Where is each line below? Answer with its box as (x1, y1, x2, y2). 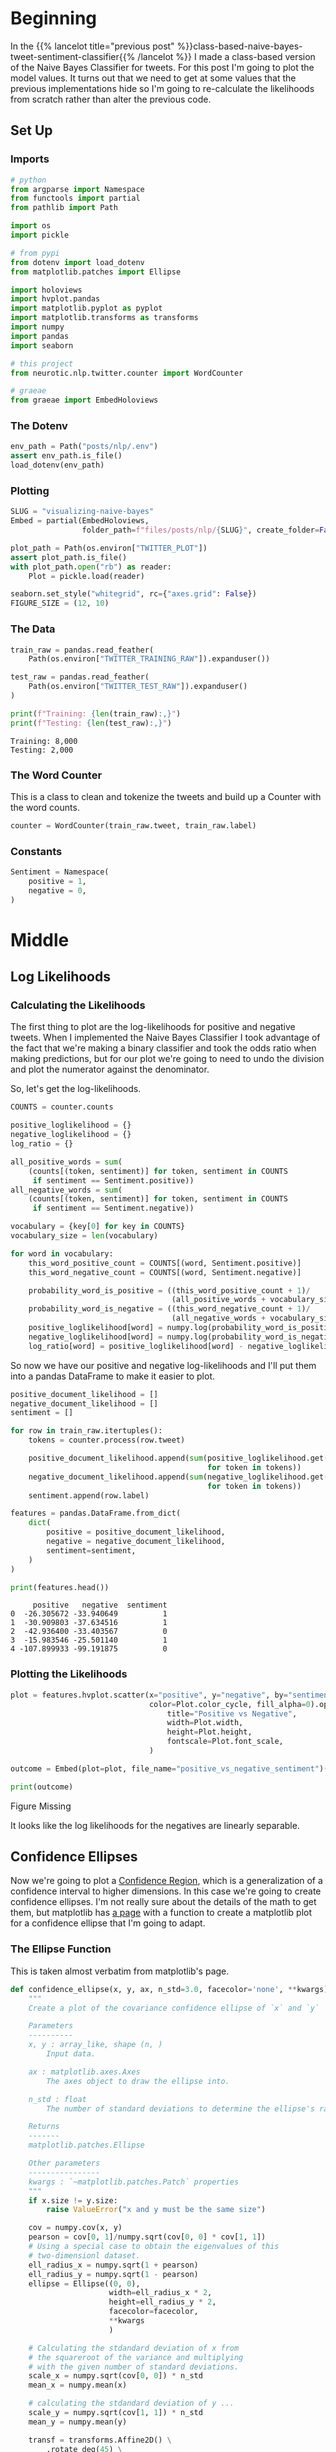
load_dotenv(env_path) (10, 460, 105, 471)
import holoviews (10, 285, 83, 295)
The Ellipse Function (10, 1942, 112, 1956)
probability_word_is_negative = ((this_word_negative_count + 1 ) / (28, 1304, 311, 1314)
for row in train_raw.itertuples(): (10, 1426, 163, 1436)
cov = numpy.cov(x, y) (28, 2223, 123, 2233)
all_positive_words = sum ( (10, 1157, 123, 1167)
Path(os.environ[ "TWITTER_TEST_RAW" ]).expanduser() (28, 682, 248, 692)
